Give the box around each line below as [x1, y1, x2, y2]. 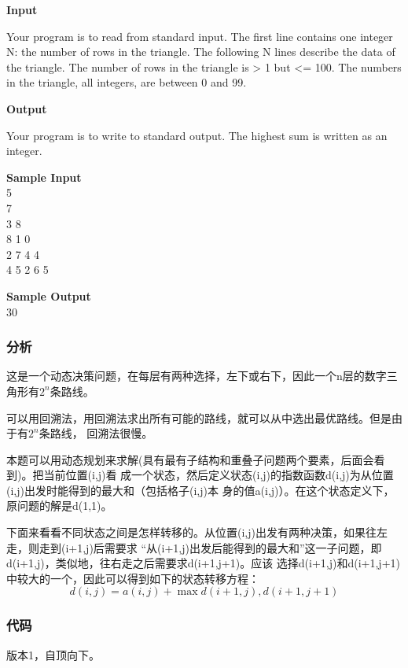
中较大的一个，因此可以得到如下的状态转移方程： [6, 570, 259, 586]
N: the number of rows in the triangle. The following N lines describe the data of [6, 43, 395, 60]
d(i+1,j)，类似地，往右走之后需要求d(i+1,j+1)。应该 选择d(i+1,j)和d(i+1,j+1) [6, 555, 400, 571]
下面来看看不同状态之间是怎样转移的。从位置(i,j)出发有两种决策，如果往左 [6, 524, 388, 541]
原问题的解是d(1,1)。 [6, 497, 112, 514]
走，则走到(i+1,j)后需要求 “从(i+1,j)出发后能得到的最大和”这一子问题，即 [6, 539, 382, 555]
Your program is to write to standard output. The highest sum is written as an [6, 127, 388, 143]
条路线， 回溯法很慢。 [39, 425, 153, 441]
